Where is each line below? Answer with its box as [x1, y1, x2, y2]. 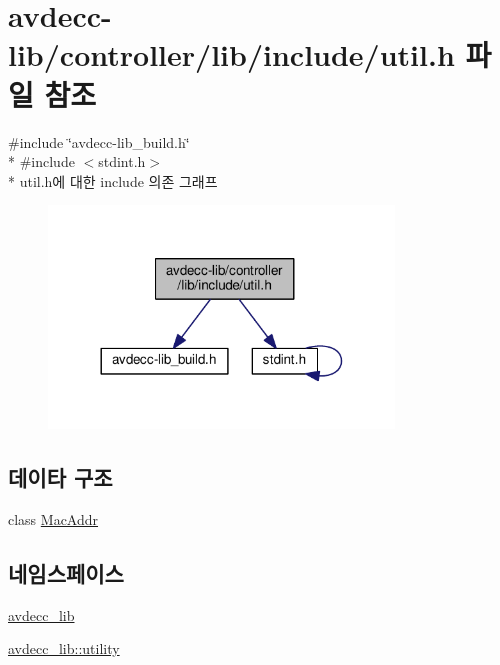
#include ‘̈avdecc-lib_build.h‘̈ [8, 131, 190, 152]
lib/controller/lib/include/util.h [8, 34, 455, 75]
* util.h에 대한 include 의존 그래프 [8, 170, 218, 191]
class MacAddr [8, 508, 99, 529]
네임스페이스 [8, 557, 124, 588]
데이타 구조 [8, 462, 113, 493]
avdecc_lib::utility [8, 638, 120, 659]
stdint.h [98, 151, 146, 172]
